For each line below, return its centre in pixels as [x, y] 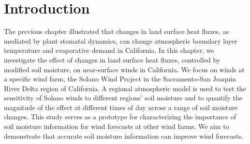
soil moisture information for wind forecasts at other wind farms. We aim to [117, 126]
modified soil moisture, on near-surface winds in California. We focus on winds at [125, 69]
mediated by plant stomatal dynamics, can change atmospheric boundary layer [121, 40]
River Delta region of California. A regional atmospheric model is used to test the [125, 88]
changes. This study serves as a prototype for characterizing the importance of [120, 117]
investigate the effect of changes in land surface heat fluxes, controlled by [112, 59]
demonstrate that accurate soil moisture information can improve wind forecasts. [124, 136]
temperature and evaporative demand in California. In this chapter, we [109, 50]
